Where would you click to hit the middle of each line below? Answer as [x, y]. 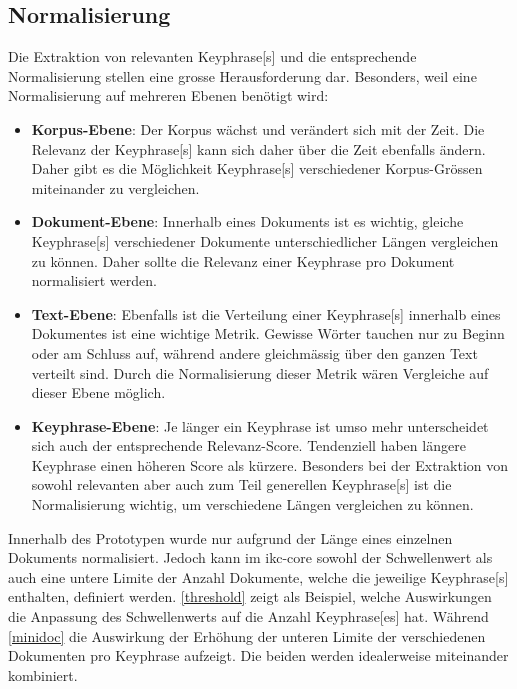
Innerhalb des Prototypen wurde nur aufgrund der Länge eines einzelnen [230, 537]
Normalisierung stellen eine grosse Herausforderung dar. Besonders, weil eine [242, 75]
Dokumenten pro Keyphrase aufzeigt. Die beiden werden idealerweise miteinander [258, 655]
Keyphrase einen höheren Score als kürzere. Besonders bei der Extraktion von [270, 464]
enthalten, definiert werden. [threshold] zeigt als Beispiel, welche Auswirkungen [250, 596]
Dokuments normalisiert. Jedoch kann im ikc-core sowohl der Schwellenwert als [250, 557]
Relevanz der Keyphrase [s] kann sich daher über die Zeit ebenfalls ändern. [258, 148]
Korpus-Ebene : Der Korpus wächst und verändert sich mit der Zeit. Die [258, 128]
